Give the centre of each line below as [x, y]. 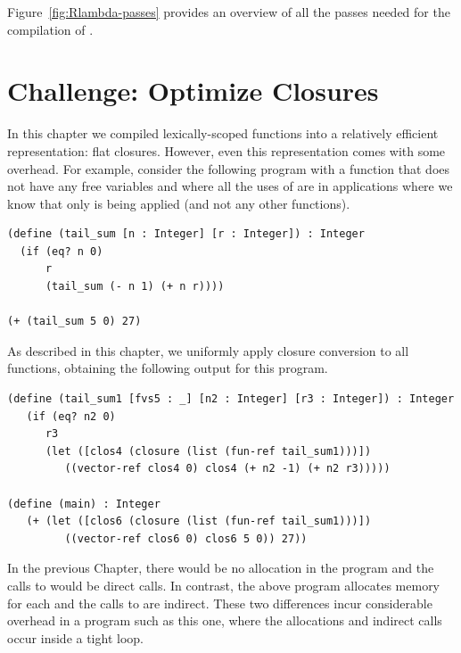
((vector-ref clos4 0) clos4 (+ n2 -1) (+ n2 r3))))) [227, 469]
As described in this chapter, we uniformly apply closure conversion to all [208, 350]
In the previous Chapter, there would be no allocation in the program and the [221, 568]
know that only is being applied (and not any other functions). [179, 203]
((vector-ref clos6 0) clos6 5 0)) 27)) [186, 538]
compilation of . [50, 29]
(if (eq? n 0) [62, 251]
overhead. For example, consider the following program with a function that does [229, 168]
